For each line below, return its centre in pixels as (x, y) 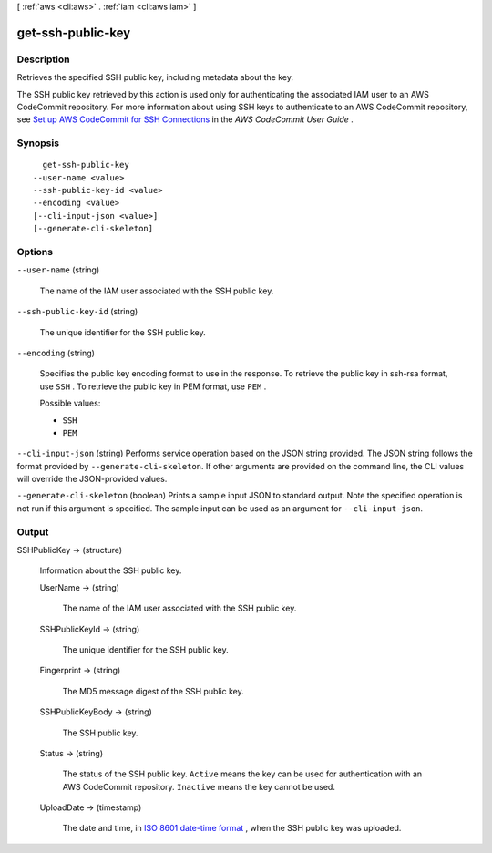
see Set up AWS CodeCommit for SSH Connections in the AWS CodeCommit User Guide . (185, 119)
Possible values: (70, 403)
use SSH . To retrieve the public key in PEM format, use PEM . (153, 386)
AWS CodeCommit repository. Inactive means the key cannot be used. (199, 786)
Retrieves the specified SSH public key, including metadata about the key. (155, 77)
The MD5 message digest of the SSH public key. (154, 691)
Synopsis (38, 143)
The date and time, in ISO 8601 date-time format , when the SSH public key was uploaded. (232, 828)
